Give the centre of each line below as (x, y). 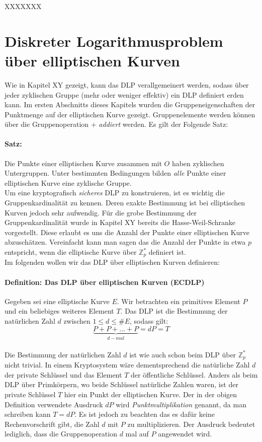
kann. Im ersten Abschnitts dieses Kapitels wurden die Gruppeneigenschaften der (130, 104)
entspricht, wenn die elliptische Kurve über (71, 252)
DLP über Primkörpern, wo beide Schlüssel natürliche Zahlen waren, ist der (121, 384)
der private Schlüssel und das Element (63, 374)
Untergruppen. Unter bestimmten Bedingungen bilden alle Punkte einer (115, 173)
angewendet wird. (185, 434)
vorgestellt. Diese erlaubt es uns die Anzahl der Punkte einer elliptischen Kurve (127, 232)
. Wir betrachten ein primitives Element (179, 301)
